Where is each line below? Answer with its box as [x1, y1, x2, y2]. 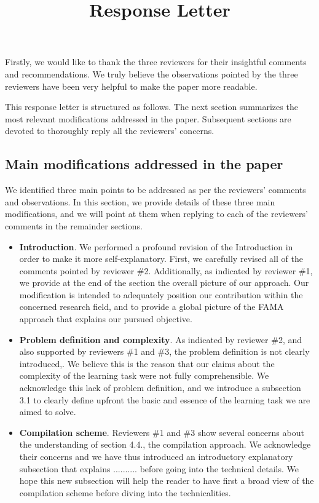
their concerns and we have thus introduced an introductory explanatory [19, 450, 293, 463]
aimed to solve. [19, 405, 76, 418]
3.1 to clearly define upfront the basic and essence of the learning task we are [19, 393, 310, 406]
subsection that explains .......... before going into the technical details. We [19, 462, 299, 475]
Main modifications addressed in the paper [5, 154, 283, 173]
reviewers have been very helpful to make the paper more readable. [5, 79, 258, 92]
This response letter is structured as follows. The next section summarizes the [5, 100, 298, 113]
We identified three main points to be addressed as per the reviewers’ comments [5, 183, 306, 196]
